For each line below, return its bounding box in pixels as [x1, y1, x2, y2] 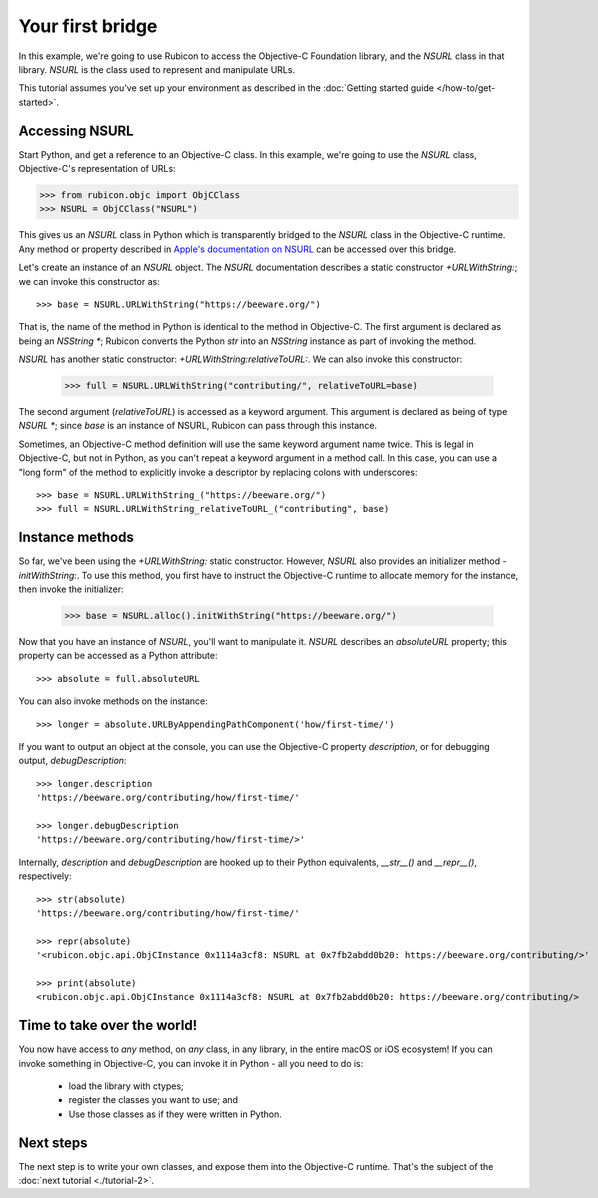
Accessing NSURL [18, 122, 134, 139]
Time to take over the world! [18, 1017, 198, 1034]
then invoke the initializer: [18, 583, 124, 595]
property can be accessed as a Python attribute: [18, 650, 219, 662]
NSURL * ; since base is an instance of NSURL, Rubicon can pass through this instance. [18, 420, 378, 432]
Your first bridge [18, 15, 158, 37]
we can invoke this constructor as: [18, 275, 160, 287]
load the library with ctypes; [68, 1080, 184, 1092]
